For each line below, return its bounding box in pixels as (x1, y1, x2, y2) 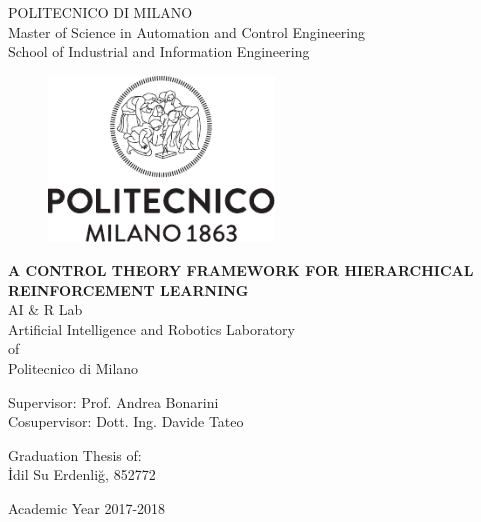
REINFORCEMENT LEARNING (8, 279, 249, 300)
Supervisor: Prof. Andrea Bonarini (8, 391, 219, 412)
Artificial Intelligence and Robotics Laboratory (8, 318, 295, 339)
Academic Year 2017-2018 (8, 497, 166, 518)
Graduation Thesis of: (8, 444, 142, 465)
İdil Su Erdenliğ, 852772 (8, 464, 156, 485)
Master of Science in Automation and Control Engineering (8, 21, 366, 42)
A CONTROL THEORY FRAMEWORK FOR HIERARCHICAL (8, 259, 474, 280)
